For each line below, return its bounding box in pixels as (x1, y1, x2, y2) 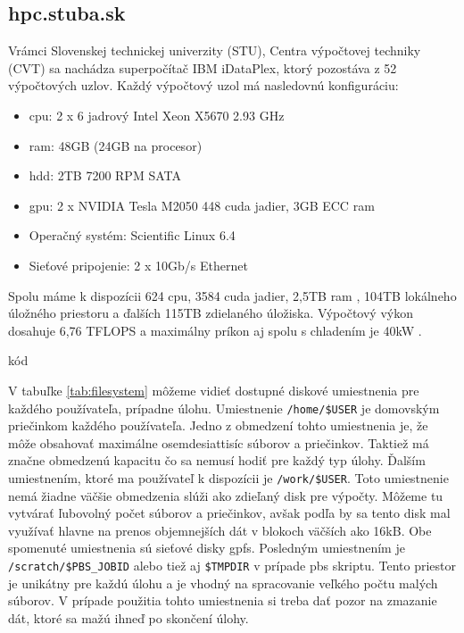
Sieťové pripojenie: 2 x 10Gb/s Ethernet (29, 255, 248, 274)
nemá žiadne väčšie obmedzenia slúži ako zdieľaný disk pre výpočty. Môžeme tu (8, 486, 443, 504)
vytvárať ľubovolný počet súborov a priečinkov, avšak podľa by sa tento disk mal (8, 504, 451, 522)
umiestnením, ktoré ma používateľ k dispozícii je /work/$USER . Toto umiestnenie (8, 468, 449, 487)
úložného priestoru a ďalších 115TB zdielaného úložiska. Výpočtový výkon (8, 304, 413, 322)
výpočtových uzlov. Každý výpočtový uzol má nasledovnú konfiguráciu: (8, 76, 399, 95)
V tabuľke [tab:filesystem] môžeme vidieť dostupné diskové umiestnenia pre (8, 380, 419, 399)
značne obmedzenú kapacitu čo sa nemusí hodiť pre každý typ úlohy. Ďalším (8, 451, 426, 470)
